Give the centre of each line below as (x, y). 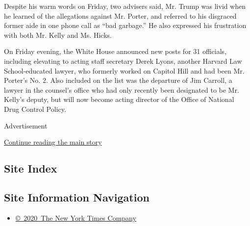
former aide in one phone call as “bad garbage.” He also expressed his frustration (125, 25)
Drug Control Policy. (35, 109)
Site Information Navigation (77, 197)
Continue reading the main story (53, 142)
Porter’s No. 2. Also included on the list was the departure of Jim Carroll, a (118, 80)
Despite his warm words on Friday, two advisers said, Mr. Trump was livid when (125, 6)
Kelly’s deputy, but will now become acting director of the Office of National (119, 99)
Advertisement (26, 125)
